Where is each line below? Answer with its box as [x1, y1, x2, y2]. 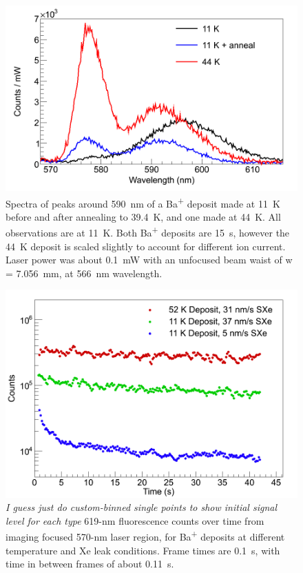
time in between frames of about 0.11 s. [6, 556, 174, 571]
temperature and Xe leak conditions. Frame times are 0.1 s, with [6, 543, 280, 557]
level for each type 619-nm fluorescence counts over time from [6, 513, 264, 527]
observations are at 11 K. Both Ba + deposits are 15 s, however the [6, 223, 290, 239]
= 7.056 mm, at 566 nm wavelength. [6, 265, 163, 280]
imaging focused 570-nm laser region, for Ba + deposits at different [6, 527, 285, 543]
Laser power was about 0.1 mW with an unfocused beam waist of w [6, 252, 293, 267]
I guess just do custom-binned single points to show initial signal [6, 500, 278, 514]
